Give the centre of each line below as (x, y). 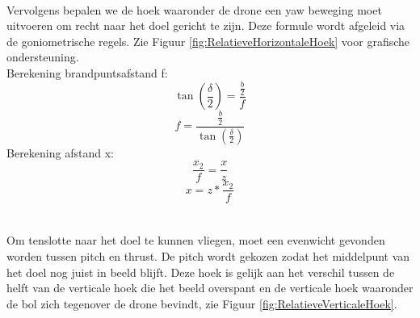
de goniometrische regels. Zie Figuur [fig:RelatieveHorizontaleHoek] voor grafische (208, 41)
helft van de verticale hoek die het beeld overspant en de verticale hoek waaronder (210, 288)
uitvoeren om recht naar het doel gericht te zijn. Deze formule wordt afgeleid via (206, 25)
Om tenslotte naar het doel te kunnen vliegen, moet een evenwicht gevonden (196, 240)
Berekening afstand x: (60, 152)
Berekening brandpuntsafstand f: (87, 72)
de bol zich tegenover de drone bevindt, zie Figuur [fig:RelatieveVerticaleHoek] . (202, 303)
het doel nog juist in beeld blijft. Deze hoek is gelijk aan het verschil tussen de (201, 272)
